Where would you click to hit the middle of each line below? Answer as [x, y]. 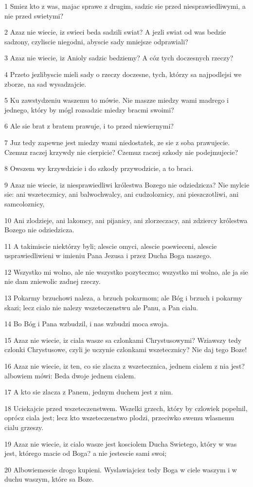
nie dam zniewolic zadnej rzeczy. [53, 281]
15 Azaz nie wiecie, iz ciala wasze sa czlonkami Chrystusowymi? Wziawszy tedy [123, 340]
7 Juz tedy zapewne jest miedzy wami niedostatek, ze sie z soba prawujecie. [117, 142]
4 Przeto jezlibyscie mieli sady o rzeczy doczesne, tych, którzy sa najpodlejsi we [123, 74]
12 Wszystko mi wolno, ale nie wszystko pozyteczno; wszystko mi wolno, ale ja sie [126, 272]
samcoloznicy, [25, 203]
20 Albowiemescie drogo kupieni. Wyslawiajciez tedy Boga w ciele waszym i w [121, 469]
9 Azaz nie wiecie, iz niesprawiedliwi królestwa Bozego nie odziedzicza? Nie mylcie [127, 184]
